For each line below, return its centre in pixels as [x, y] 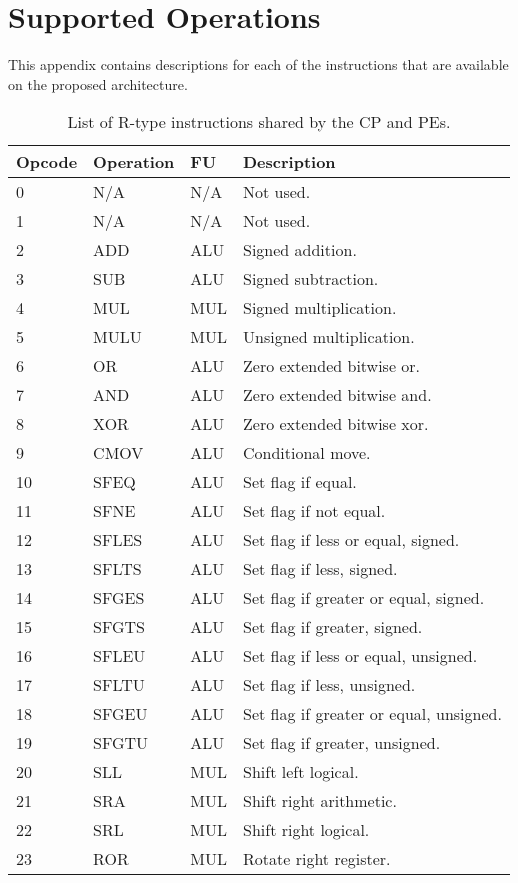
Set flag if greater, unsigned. [342, 743]
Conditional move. [307, 453]
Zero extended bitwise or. [332, 366]
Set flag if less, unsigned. [329, 685]
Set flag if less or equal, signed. [351, 540]
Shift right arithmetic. [320, 801]
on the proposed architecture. [98, 83]
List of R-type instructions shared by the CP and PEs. [259, 122]
